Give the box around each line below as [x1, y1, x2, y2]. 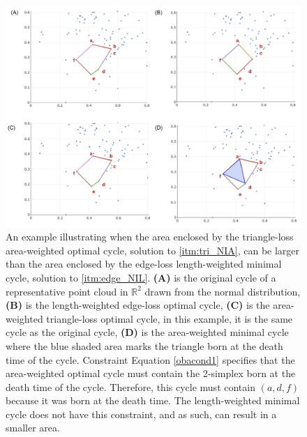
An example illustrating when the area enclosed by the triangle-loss [6, 229, 294, 244]
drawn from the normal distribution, [144, 284, 301, 298]
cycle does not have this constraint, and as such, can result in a [6, 406, 277, 421]
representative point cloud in [6, 284, 128, 298]
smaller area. [6, 420, 60, 435]
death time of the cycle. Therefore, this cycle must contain [6, 379, 255, 394]
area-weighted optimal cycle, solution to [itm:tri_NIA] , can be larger [6, 243, 300, 257]
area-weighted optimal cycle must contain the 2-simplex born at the [6, 366, 296, 381]
